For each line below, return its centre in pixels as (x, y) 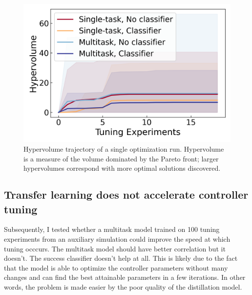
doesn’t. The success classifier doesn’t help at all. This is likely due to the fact (121, 258)
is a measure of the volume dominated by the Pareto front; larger (121, 158)
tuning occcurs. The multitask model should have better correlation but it (115, 248)
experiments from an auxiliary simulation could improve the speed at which (117, 238)
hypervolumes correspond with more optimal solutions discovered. (122, 168)
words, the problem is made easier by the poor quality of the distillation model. (123, 286)
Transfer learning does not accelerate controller (126, 194)
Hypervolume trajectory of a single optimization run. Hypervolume (124, 148)
